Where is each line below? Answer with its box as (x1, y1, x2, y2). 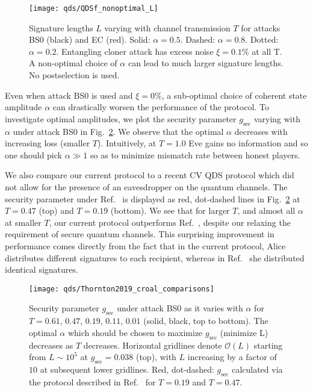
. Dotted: (245, 33, 279, 46)
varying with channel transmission (104, 21, 231, 34)
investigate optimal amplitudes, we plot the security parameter (5, 112, 237, 125)
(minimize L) (220, 326, 268, 338)
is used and (91, 89, 133, 101)
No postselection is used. (29, 69, 120, 81)
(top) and (39, 204, 74, 217)
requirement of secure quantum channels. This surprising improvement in (5, 228, 274, 240)
